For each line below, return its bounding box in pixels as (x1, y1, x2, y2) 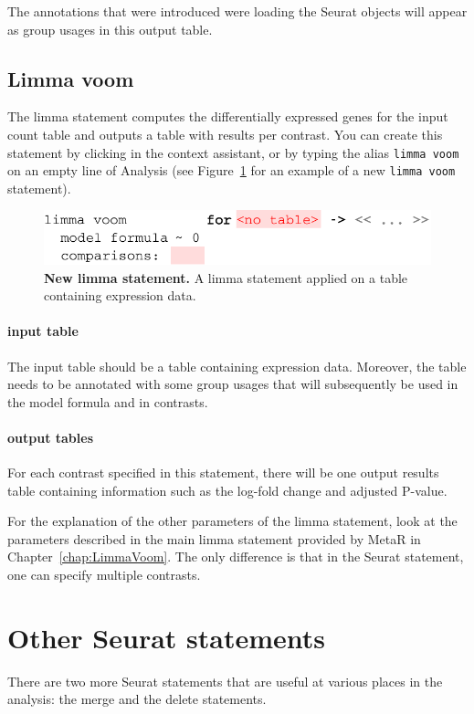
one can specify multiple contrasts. (7, 565, 201, 584)
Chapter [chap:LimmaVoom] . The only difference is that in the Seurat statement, (7, 547, 464, 566)
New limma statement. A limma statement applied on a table (44, 268, 408, 287)
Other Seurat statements (7, 618, 326, 656)
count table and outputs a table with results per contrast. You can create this (7, 124, 443, 143)
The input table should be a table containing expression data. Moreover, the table (7, 356, 467, 375)
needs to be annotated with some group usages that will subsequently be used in (7, 374, 458, 394)
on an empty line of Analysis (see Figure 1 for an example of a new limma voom (7, 161, 456, 180)
